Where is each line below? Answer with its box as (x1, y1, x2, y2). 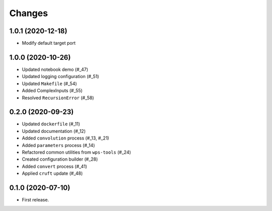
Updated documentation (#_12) (22, 128, 86, 134)
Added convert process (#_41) (22, 163, 88, 169)
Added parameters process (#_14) (22, 142, 95, 148)
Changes (9, 8, 48, 19)
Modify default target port (22, 40, 76, 46)
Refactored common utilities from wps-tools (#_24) (22, 149, 131, 155)
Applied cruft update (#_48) (22, 170, 83, 176)
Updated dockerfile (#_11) (22, 121, 81, 127)
